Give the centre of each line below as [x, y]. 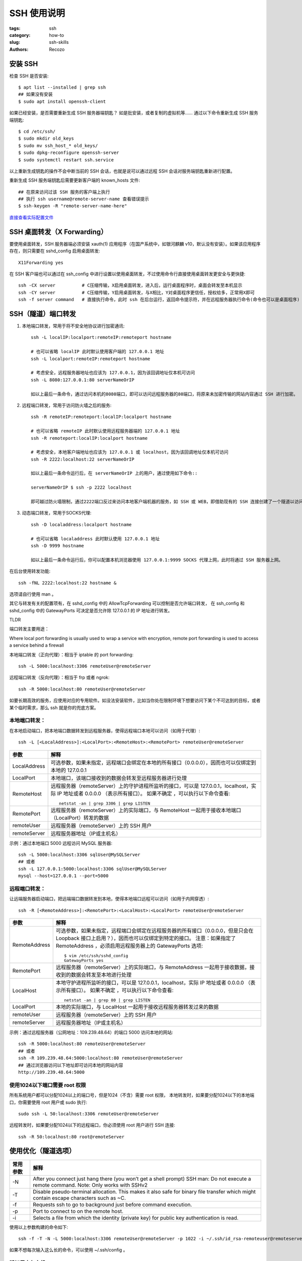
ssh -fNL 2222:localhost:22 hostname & [67, 583]
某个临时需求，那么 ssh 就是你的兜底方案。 [54, 707]
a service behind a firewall [36, 645]
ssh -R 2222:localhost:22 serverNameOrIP [83, 459]
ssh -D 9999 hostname [57, 546]
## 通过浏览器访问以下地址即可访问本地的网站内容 [71, 1065]
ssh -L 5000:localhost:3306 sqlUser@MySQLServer [79, 854]
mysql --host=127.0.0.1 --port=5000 [63, 876]
